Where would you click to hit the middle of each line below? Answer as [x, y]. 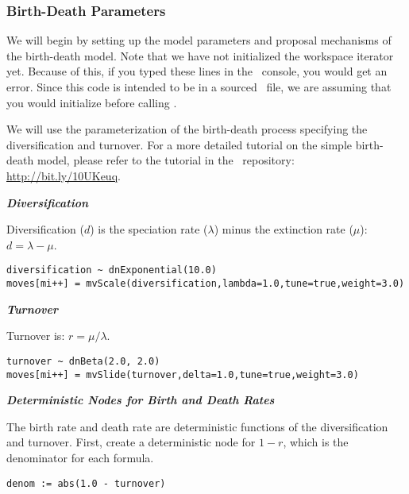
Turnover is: [36, 336]
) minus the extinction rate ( [284, 229]
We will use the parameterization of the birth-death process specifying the [187, 129]
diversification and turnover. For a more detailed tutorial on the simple [179, 144]
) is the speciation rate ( [149, 229]
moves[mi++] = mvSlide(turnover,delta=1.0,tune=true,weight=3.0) [183, 374]
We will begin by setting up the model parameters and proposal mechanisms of [199, 40]
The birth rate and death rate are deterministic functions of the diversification [197, 426]
